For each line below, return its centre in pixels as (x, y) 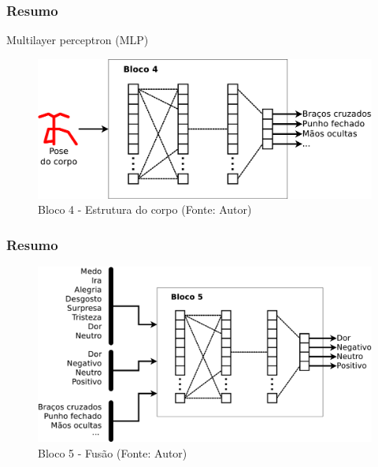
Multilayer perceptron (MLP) (78, 40)
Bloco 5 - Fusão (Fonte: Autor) (113, 452)
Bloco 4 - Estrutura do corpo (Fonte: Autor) (145, 209)
